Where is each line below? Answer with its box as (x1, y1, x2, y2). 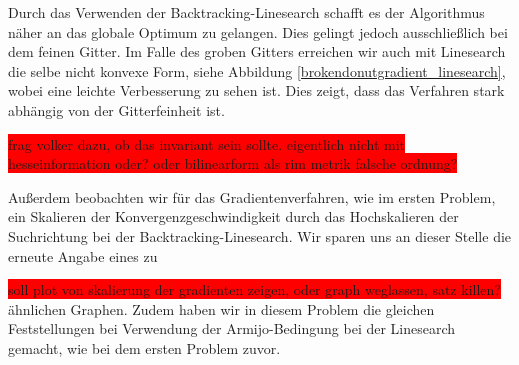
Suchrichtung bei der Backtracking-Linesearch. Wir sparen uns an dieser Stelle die (8, 225, 512, 246)
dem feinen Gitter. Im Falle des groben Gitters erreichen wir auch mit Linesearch (8, 41, 506, 62)
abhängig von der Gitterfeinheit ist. (8, 99, 225, 120)
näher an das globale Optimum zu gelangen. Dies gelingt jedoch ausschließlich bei (8, 21, 508, 42)
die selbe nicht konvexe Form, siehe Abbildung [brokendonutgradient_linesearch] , (8, 60, 506, 81)
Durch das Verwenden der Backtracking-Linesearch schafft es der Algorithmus (8, 2, 485, 22)
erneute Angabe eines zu (8, 245, 158, 266)
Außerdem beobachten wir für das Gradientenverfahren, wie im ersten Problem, (8, 186, 496, 207)
